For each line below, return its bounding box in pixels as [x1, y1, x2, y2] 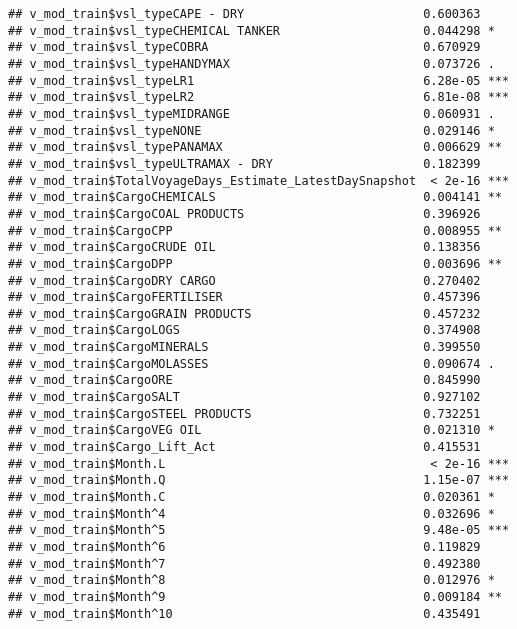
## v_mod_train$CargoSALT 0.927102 [8, 390, 481, 405]
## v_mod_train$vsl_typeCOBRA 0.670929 [8, 40, 481, 55]
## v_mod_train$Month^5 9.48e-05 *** [8, 523, 510, 538]
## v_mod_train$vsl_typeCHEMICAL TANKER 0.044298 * [8, 23, 495, 38]
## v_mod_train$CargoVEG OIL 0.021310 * [8, 423, 495, 438]
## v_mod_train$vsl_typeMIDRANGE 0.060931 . [8, 106, 495, 121]
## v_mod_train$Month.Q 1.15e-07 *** [8, 473, 510, 488]
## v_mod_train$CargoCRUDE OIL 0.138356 [8, 240, 481, 255]
